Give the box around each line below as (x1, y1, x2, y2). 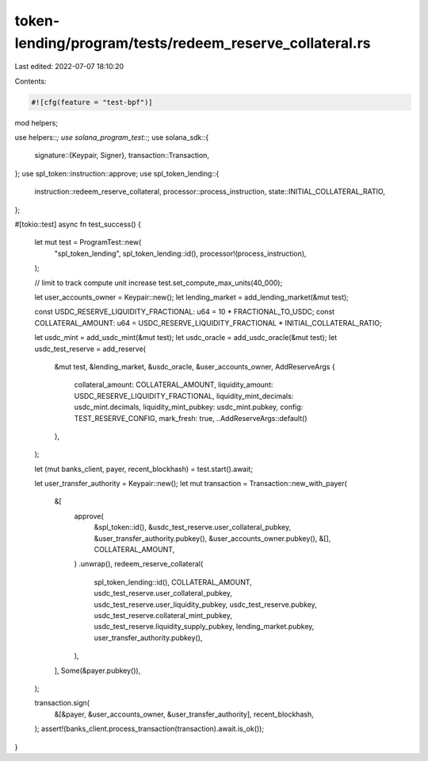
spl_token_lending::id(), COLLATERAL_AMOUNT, (94, 577, 253, 587)
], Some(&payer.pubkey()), (54, 666, 141, 675)
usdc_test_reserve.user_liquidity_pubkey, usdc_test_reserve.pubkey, (94, 600, 317, 609)
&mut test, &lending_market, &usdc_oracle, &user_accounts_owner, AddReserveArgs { (54, 361, 336, 371)
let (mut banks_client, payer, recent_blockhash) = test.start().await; (34, 464, 254, 473)
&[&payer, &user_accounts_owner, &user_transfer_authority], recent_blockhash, (54, 709, 314, 719)
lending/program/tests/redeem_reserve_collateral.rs (14, 34, 371, 52)
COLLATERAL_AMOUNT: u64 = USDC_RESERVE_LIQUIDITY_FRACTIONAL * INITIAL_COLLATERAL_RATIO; (34, 318, 382, 327)
